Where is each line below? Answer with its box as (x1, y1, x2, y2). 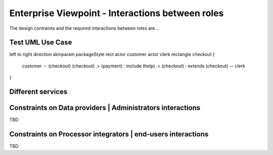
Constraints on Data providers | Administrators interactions (9, 104, 201, 112)
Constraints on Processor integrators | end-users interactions (9, 130, 209, 138)
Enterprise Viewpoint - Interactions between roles (9, 8, 224, 19)
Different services (9, 88, 68, 96)
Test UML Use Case (9, 38, 72, 47)
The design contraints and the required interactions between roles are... (9, 25, 159, 31)
